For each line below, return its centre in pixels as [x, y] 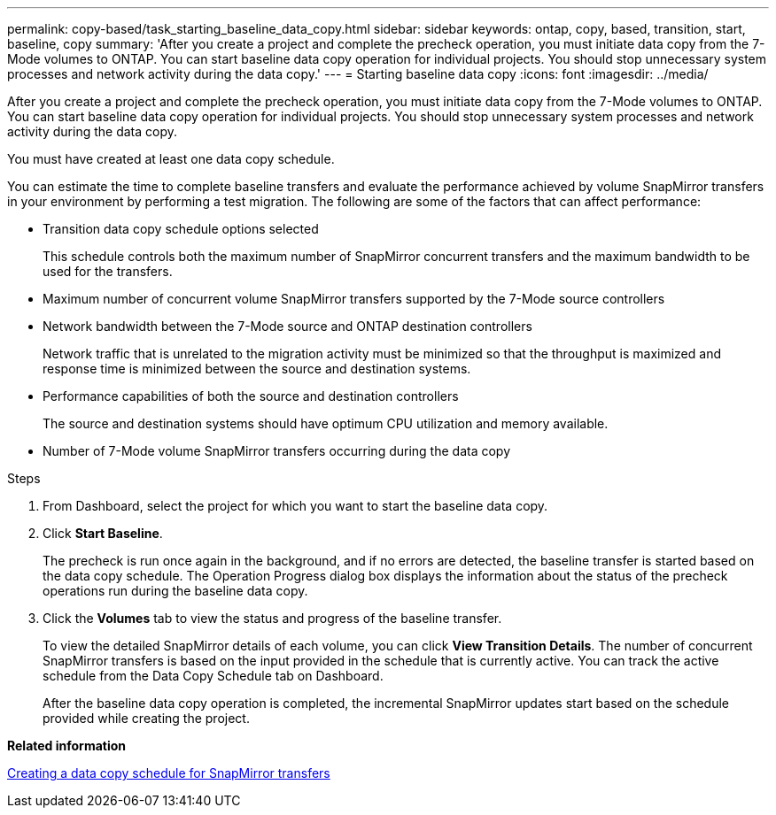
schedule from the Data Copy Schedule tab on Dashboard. [213, 676]
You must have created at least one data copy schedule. [171, 159]
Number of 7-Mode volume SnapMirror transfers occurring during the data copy [276, 451]
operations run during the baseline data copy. [175, 591]
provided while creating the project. [146, 718]
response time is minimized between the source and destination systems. [257, 369]
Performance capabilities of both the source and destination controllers [251, 396]
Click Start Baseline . [103, 533]
